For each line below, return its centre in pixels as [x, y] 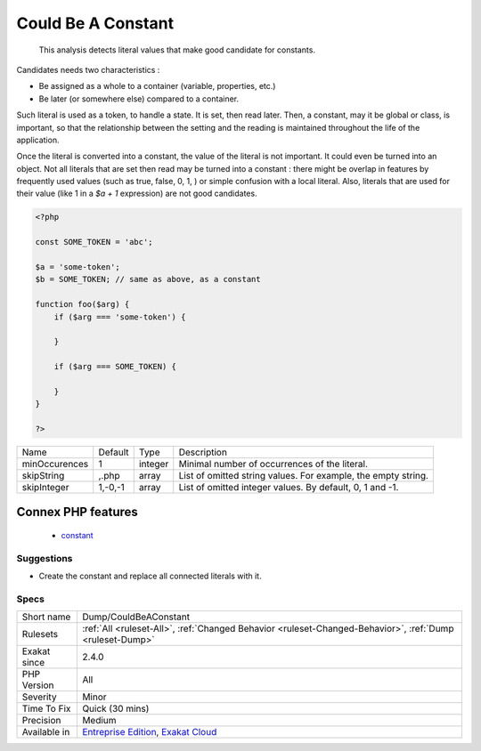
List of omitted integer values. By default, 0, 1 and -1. [289, 488]
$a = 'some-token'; [77, 267]
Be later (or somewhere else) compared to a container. [139, 99]
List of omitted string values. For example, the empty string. [304, 476]
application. [38, 140]
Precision [41, 721]
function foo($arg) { [82, 304]
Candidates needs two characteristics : [88, 69]
